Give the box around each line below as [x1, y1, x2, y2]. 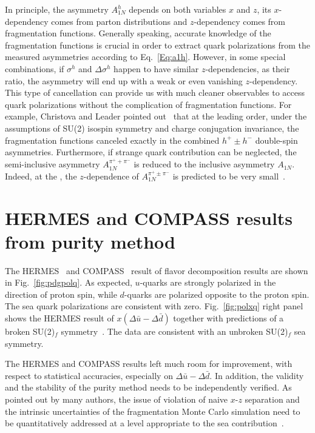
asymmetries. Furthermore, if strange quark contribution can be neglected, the [5, 146, 297, 158]
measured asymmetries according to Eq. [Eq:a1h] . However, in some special [5, 50, 286, 63]
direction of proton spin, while [5, 287, 117, 300]
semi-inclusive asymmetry [5, 158, 100, 170]
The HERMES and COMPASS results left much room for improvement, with [5, 357, 293, 370]
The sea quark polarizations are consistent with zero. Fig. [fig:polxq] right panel [5, 300, 303, 312]
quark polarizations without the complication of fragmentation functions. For [5, 98, 292, 110]
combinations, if [5, 62, 64, 75]
